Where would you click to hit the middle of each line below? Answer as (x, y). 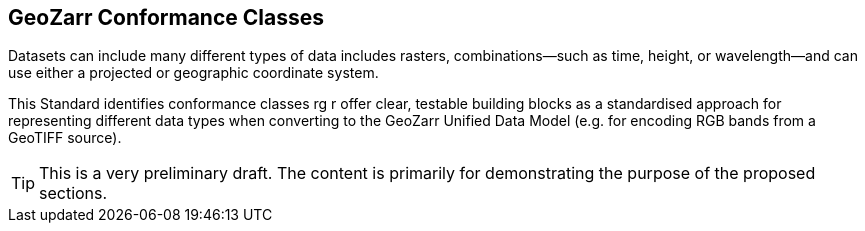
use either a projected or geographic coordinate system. (193, 73)
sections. (73, 193)
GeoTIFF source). (65, 138)
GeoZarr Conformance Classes (166, 17)
